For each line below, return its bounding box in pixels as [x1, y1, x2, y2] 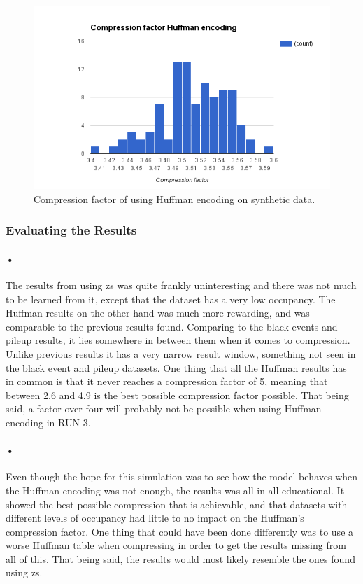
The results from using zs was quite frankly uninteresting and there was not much [6, 278, 357, 292]
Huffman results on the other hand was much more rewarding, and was [6, 305, 310, 320]
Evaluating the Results [6, 221, 137, 239]
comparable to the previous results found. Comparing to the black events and [6, 319, 338, 333]
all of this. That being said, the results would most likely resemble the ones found [6, 551, 355, 566]
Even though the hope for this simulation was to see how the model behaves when [6, 469, 358, 484]
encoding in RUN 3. [6, 415, 91, 429]
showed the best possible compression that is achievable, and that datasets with [6, 496, 348, 511]
